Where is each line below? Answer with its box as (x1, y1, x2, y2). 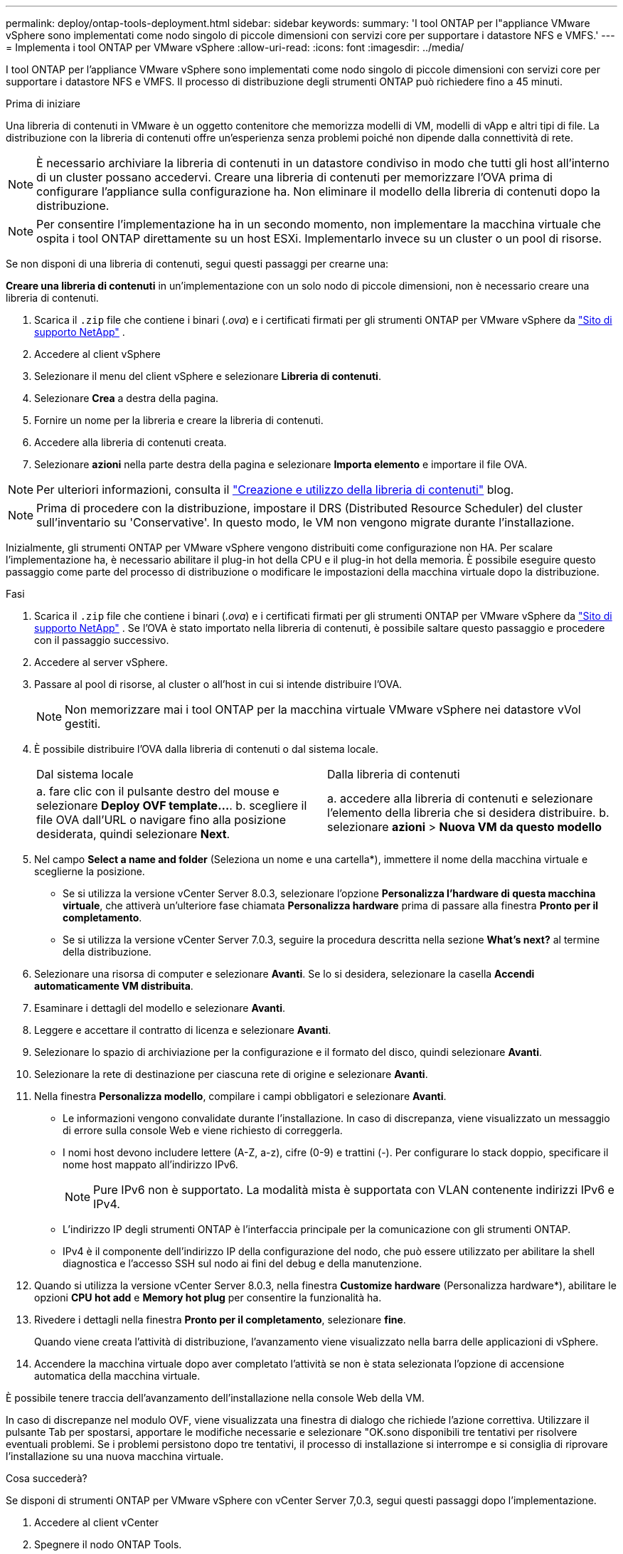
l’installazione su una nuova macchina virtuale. (6, 1450, 224, 1462)
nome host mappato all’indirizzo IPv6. (63, 1158, 238, 1170)
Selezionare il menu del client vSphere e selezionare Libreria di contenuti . (34, 370, 381, 382)
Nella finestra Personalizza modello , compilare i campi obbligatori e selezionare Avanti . (34, 1090, 447, 1102)
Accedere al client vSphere (34, 348, 161, 360)
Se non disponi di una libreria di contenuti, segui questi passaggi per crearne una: (6, 258, 389, 270)
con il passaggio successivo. (34, 634, 169, 646)
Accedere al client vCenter (34, 1516, 159, 1528)
